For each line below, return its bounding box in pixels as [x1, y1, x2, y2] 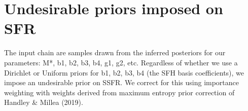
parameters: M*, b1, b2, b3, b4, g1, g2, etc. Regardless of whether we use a [4, 57, 238, 67]
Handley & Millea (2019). [4, 97, 83, 107]
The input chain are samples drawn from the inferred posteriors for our [4, 47, 226, 58]
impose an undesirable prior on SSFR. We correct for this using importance [4, 77, 239, 88]
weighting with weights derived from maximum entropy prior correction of [4, 87, 235, 97]
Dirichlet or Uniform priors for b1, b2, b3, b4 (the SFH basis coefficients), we [4, 67, 244, 78]
